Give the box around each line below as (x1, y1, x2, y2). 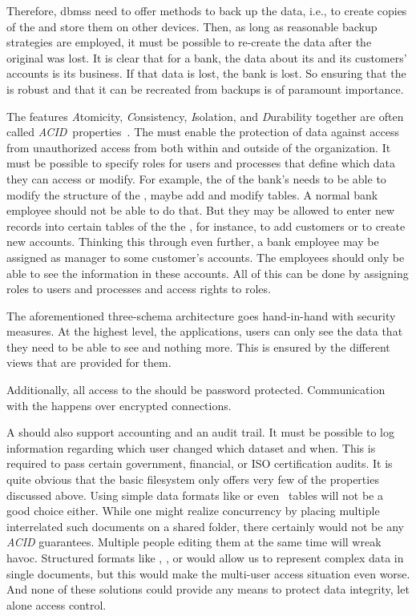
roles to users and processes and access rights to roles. (6, 280, 271, 297)
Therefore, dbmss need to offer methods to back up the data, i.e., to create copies (6, 2, 407, 18)
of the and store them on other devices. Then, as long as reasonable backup (6, 18, 378, 34)
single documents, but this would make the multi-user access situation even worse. (6, 565, 410, 582)
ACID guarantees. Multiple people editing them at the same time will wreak (6, 533, 382, 550)
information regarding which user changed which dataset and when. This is (6, 439, 376, 456)
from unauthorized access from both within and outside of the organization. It (6, 139, 391, 155)
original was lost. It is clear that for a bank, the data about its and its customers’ (6, 49, 407, 66)
